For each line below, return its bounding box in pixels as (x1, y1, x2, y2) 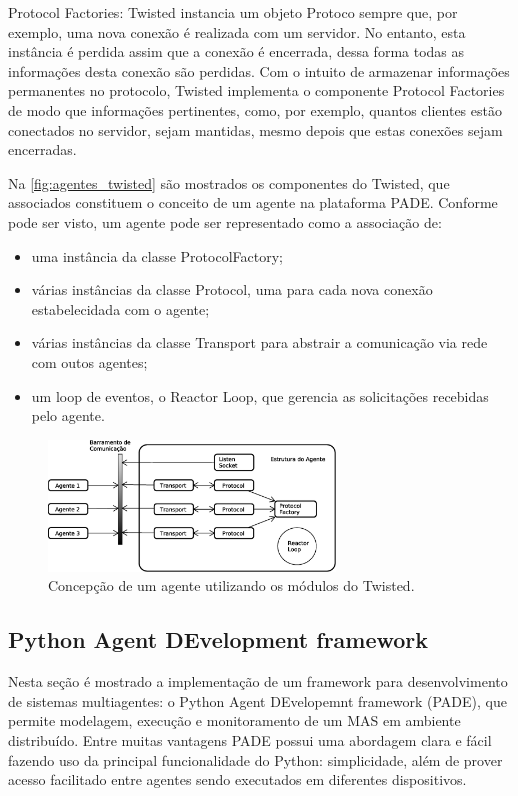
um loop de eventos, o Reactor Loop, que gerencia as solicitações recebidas (31, 385, 489, 406)
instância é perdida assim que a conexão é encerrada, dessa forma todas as (8, 41, 465, 62)
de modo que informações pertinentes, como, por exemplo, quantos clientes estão (8, 99, 502, 120)
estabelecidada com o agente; (31, 298, 210, 319)
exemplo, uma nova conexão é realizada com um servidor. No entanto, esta (8, 21, 466, 42)
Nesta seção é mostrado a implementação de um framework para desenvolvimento (8, 671, 508, 692)
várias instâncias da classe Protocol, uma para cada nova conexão (31, 279, 433, 300)
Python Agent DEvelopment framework (8, 624, 429, 655)
